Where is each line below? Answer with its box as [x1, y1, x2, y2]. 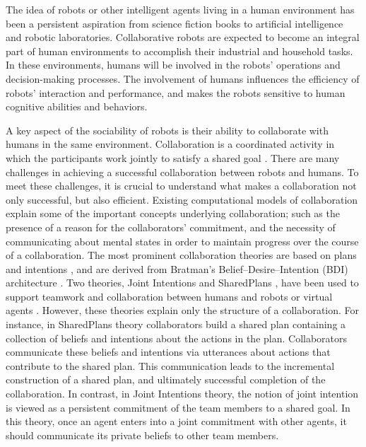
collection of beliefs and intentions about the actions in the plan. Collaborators [6, 330, 348, 345]
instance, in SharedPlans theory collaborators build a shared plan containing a [6, 317, 346, 332]
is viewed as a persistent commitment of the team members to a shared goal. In [6, 400, 350, 414]
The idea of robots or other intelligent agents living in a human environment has [6, 2, 355, 16]
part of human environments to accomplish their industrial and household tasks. [6, 43, 353, 58]
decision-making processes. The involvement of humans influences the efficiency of [6, 71, 360, 86]
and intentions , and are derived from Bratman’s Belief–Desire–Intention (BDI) [6, 261, 348, 276]
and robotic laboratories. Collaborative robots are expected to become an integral [6, 30, 360, 45]
